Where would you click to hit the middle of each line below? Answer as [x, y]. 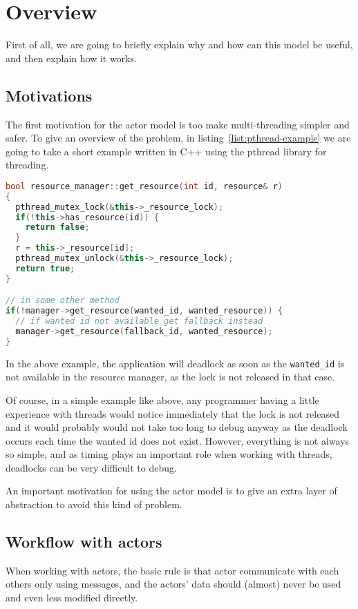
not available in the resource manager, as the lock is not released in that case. [170, 377]
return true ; [45, 268]
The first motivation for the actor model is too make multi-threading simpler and [178, 124]
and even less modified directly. [72, 598]
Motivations [49, 95]
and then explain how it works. [71, 58]
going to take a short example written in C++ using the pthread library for [166, 151]
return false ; [57, 228]
